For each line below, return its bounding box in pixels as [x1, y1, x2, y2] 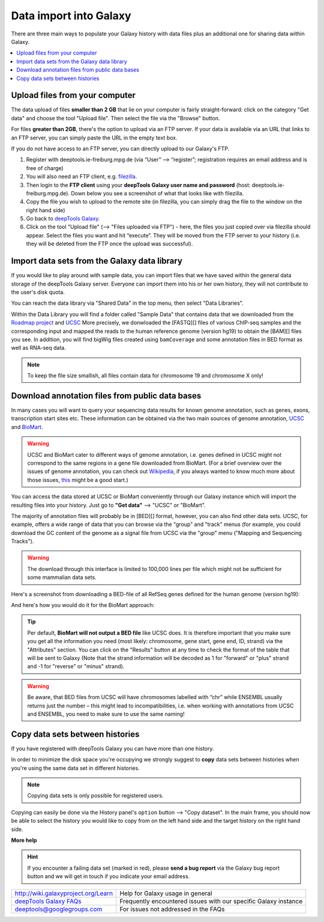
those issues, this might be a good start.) [27, 476, 128, 483]
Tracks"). [11, 538, 34, 545]
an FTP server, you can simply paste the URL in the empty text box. [11, 134, 178, 141]
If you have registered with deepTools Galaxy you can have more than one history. [11, 745, 214, 752]
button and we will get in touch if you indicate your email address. [27, 873, 190, 880]
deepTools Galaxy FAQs [14, 897, 82, 905]
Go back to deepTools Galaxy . [26, 215, 100, 222]
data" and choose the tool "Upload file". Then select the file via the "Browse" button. [11, 114, 220, 121]
